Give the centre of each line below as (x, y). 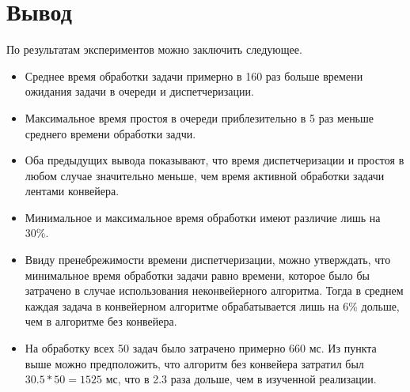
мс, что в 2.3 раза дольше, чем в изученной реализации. (241, 379)
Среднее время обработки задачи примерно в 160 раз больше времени (194, 75)
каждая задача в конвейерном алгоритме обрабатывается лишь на (182, 305)
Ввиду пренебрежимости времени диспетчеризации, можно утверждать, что (208, 260)
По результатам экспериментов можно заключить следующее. (154, 49)
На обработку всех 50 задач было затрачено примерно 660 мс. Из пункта (201, 348)
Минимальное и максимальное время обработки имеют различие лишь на (203, 217)
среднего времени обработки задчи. (110, 133)
